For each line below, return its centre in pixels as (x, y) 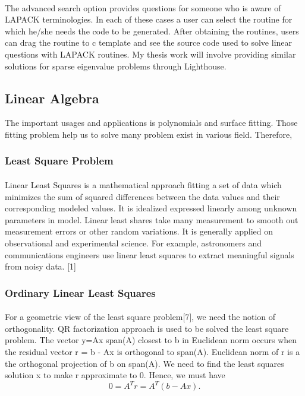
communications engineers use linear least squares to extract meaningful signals (150, 254)
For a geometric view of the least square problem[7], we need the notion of (140, 317)
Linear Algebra (52, 98)
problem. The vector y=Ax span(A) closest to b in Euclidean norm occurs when (151, 340)
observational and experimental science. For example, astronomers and (133, 243)
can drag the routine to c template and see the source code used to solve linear (149, 42)
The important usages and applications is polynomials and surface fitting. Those (151, 123)
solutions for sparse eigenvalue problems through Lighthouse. (116, 66)
